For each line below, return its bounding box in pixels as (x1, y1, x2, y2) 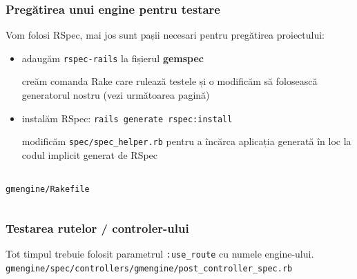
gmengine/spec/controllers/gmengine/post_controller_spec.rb (6, 264, 293, 274)
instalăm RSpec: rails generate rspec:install (21, 110, 233, 125)
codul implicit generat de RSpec (21, 147, 158, 162)
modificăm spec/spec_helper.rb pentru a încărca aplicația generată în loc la (21, 134, 351, 148)
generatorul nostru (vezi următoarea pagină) (21, 88, 210, 102)
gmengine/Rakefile (6, 184, 90, 194)
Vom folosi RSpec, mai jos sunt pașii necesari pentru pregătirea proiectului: (6, 28, 325, 42)
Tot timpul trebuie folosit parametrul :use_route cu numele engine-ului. (6, 247, 314, 261)
